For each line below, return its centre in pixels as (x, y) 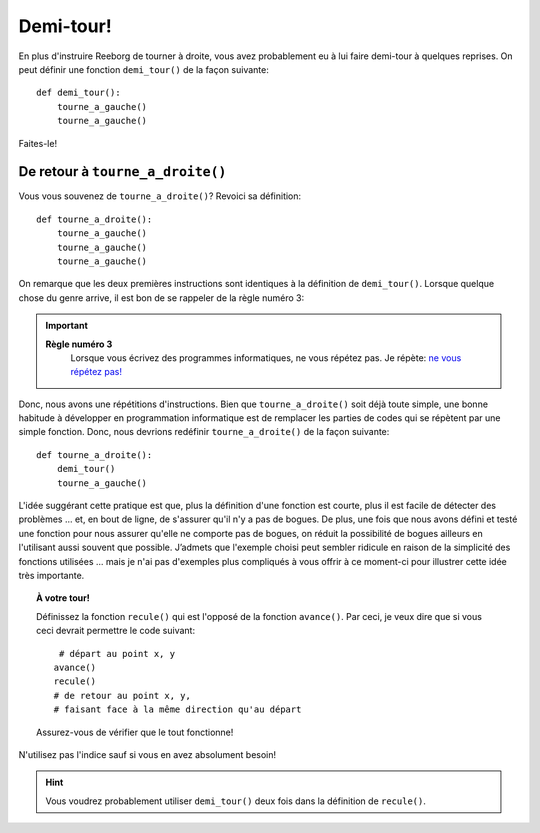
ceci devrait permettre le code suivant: (115, 631)
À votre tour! (63, 598)
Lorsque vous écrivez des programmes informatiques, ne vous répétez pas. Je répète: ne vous (266, 357)
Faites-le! (38, 143)
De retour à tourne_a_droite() (122, 171)
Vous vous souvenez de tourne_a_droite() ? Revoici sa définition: (160, 196)
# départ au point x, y (116, 653)
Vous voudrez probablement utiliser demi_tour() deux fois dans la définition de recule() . (236, 801)
